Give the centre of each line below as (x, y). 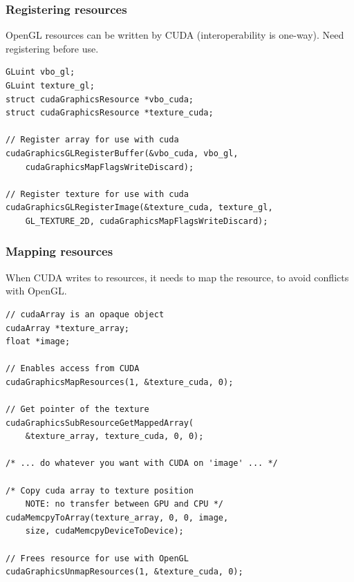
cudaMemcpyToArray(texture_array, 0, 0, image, (117, 517)
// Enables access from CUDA (73, 369)
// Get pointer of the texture (77, 410)
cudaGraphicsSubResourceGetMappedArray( (100, 423)
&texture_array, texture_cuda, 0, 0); (114, 436)
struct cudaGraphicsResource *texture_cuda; (110, 113)
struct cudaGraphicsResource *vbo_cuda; (100, 99)
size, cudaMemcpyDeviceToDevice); (104, 531)
